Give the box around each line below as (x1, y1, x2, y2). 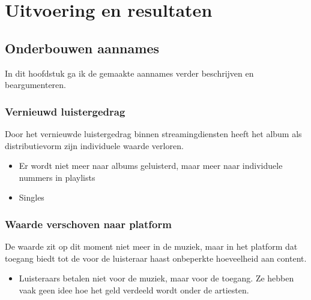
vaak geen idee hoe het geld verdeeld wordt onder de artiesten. (19, 283, 249, 296)
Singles (19, 191, 44, 204)
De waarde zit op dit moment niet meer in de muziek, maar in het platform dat (5, 240, 298, 253)
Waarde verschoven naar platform (5, 216, 172, 231)
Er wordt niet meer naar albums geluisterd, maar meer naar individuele (19, 159, 283, 172)
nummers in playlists (19, 171, 95, 183)
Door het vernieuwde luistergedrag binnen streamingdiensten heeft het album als (5, 127, 302, 140)
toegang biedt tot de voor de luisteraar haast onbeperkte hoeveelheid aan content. (5, 251, 307, 264)
